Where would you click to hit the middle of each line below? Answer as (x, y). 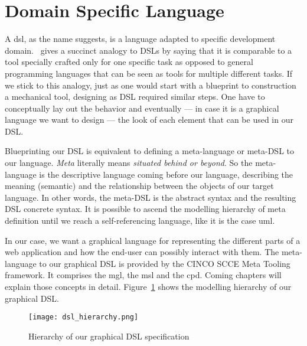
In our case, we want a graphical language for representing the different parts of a (153, 240)
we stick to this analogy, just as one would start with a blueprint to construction (151, 85)
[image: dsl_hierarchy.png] (84, 317)
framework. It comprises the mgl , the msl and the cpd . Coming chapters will (143, 275)
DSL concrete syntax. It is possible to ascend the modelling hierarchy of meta (145, 209)
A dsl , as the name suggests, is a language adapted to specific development (140, 39)
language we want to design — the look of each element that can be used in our (149, 120)
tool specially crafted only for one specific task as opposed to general (129, 62)
